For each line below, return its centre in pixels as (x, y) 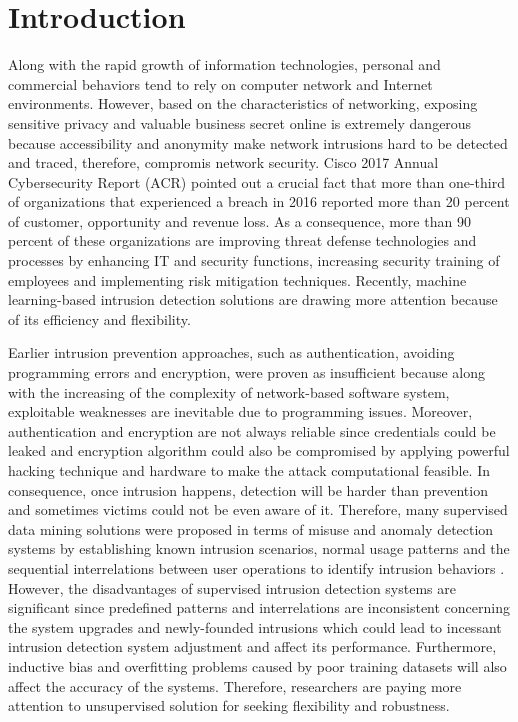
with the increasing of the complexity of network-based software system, (229, 391)
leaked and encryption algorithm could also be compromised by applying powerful (259, 450)
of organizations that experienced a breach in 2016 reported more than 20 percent (259, 201)
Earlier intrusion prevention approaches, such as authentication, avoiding (231, 352)
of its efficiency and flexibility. (99, 318)
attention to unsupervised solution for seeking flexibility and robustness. (229, 705)
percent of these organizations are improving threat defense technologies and (242, 240)
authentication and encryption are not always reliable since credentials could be (252, 430)
